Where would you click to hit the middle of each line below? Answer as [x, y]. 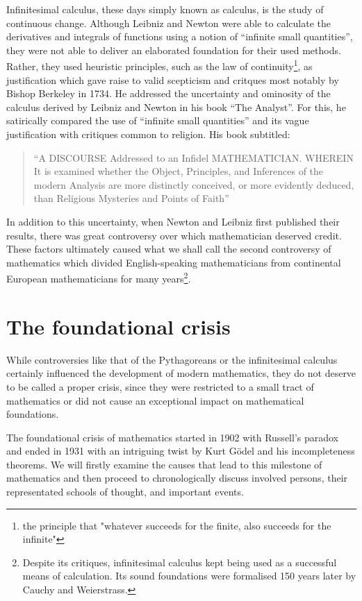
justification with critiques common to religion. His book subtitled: [148, 134]
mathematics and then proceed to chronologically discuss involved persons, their [177, 478]
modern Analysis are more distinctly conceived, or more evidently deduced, [194, 184]
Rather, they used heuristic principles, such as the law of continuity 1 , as [159, 65]
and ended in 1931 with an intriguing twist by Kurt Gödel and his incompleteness [181, 451]
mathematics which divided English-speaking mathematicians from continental [174, 262]
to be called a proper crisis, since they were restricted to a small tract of [160, 386]
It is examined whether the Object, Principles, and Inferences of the [179, 171]
